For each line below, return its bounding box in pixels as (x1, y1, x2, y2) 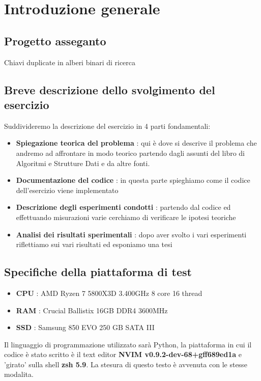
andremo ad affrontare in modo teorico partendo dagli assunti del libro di (16, 147, 245, 158)
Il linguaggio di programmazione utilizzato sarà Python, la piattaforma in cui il (4, 339, 252, 349)
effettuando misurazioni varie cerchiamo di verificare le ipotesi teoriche (16, 211, 236, 222)
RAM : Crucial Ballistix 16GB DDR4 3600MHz (16, 305, 168, 315)
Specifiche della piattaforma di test (4, 264, 192, 280)
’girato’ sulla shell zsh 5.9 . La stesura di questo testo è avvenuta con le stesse (4, 359, 247, 369)
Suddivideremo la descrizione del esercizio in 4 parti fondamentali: (4, 120, 211, 131)
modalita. (4, 369, 34, 379)
